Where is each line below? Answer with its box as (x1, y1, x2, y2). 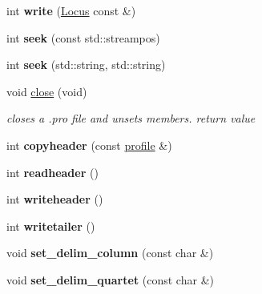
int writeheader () (6, 191, 103, 207)
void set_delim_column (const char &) (6, 244, 214, 261)
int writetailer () (6, 217, 95, 234)
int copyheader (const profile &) (6, 136, 172, 153)
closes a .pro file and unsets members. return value (6, 110, 256, 127)
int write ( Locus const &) (6, 2, 136, 18)
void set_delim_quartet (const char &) (6, 271, 214, 288)
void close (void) (6, 83, 87, 99)
